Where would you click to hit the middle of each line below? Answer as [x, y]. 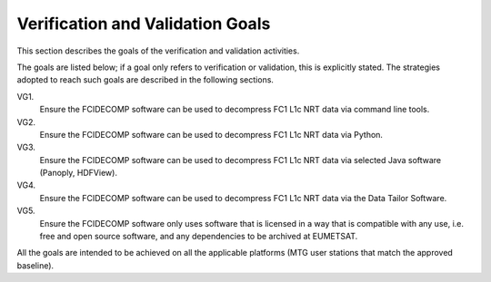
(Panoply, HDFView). [79, 173]
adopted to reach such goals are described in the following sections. [145, 80]
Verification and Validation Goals [144, 24]
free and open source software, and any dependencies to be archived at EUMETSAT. [199, 237]
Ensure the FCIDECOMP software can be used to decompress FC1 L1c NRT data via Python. [211, 134]
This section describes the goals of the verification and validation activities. [158, 51]
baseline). [35, 265]
